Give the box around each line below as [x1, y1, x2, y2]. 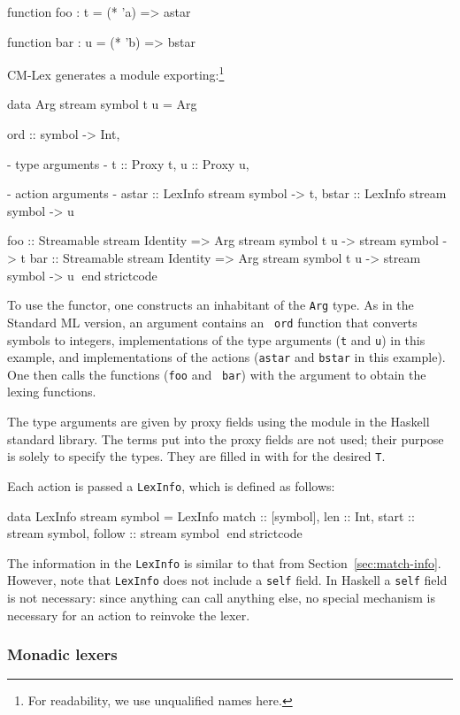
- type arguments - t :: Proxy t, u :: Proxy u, [7, 154, 249, 173]
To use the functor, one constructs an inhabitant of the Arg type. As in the [7, 296, 414, 314]
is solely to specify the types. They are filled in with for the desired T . [7, 447, 386, 465]
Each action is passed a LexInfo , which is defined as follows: [7, 476, 335, 495]
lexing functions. [7, 382, 96, 401]
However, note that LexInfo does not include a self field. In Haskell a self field [7, 571, 448, 589]
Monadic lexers [7, 643, 118, 665]
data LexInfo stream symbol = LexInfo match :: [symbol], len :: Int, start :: [7, 506, 415, 525]
